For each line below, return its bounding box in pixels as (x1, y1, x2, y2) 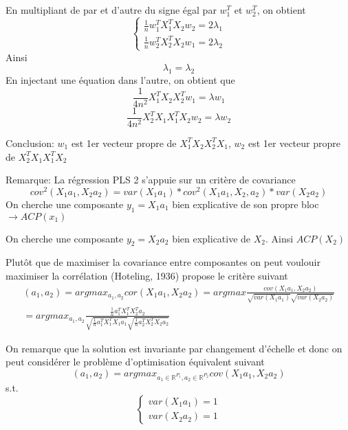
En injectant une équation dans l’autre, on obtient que (6, 73, 235, 87)
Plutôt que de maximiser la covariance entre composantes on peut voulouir (6, 255, 320, 269)
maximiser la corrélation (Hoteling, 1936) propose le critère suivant (6, 268, 288, 282)
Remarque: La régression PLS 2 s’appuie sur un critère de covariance (6, 172, 296, 187)
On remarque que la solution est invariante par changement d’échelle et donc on (6, 341, 342, 355)
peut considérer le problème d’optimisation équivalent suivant (6, 354, 265, 369)
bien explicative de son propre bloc (172, 196, 319, 211)
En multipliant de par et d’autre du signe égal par (6, 3, 217, 16)
